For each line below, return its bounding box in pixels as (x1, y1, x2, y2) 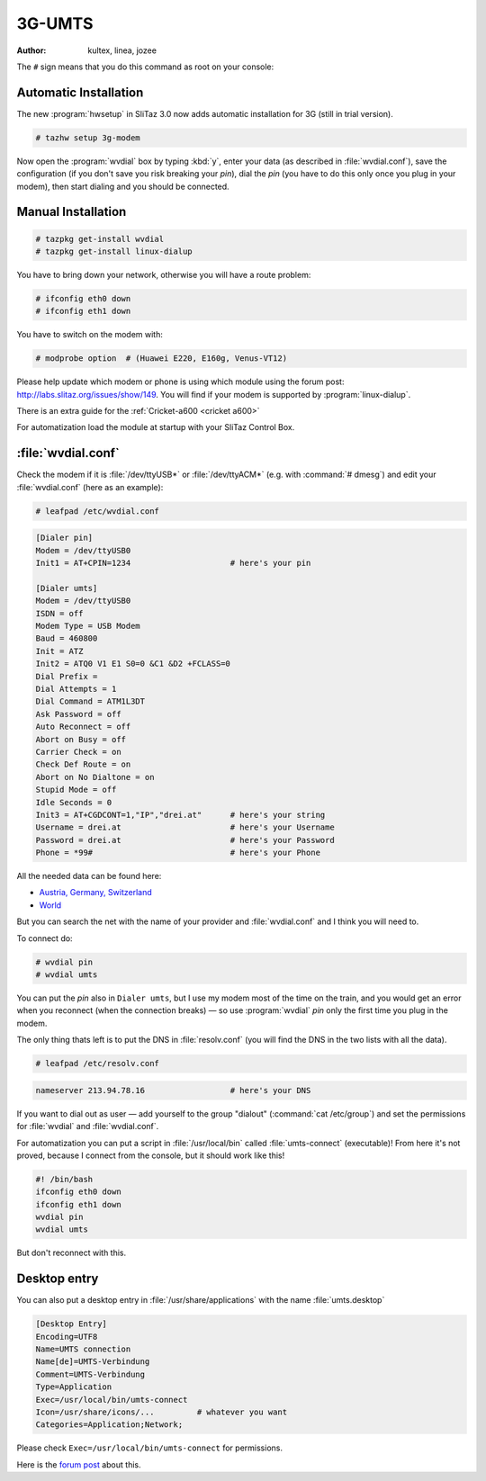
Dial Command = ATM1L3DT (35, 696, 146, 706)
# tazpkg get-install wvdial (35, 234, 165, 244)
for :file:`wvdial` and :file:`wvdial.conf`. (16, 1121, 159, 1132)
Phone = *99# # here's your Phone (35, 848, 321, 858)
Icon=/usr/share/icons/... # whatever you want (35, 1407, 288, 1417)
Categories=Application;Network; (35, 1420, 184, 1430)
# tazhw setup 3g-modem (35, 132, 141, 143)
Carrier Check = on (35, 747, 121, 757)
